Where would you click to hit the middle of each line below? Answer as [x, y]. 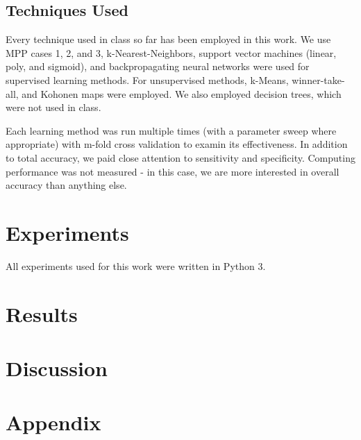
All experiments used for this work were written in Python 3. [136, 265]
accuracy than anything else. [66, 185]
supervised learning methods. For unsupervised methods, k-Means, [147, 79]
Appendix [53, 422]
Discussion [57, 368]
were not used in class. [53, 107]
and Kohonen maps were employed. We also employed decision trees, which [182, 93]
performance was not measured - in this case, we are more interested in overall [173, 171]
